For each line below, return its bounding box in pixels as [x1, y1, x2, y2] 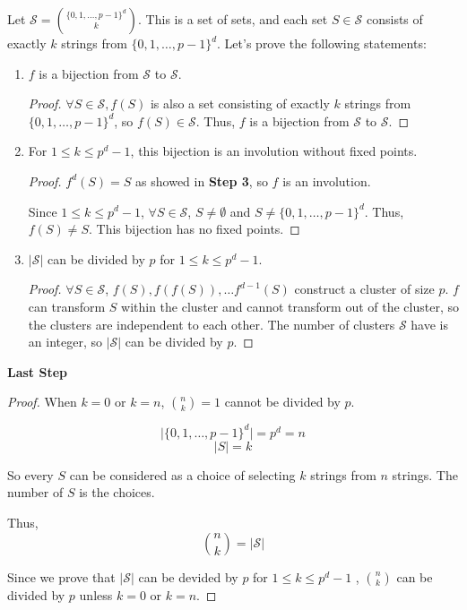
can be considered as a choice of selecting [69, 465, 296, 484]
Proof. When [7, 392, 77, 411]
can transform [28, 296, 106, 315]
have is [411, 314, 448, 333]
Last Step [7, 362, 68, 381]
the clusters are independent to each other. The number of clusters [28, 314, 395, 333]
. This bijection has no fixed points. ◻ [88, 219, 300, 238]
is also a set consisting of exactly [150, 94, 330, 113]
